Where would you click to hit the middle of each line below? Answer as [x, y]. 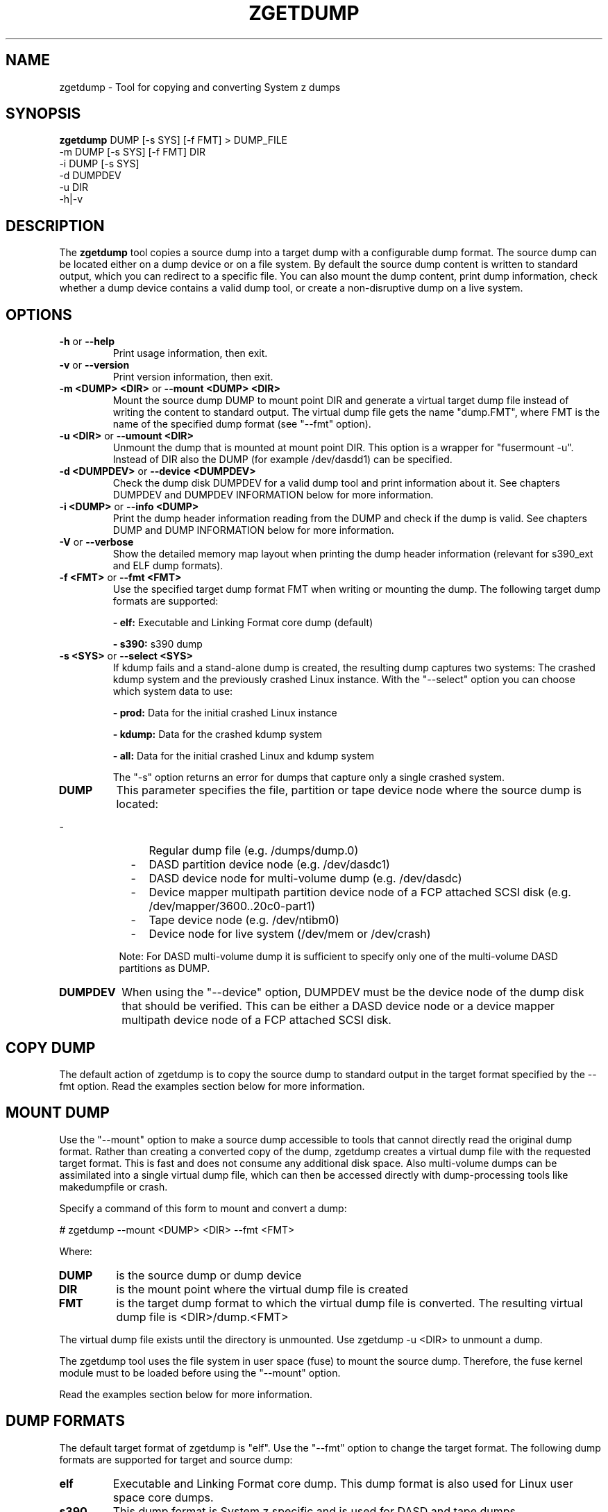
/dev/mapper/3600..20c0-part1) [232, 906]
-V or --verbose [96, 542]
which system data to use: [173, 691]
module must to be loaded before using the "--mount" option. [200, 1372]
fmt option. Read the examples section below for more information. [212, 1086]
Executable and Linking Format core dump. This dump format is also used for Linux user [343, 1483]
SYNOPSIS [43, 114]
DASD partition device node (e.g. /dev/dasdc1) [269, 865]
